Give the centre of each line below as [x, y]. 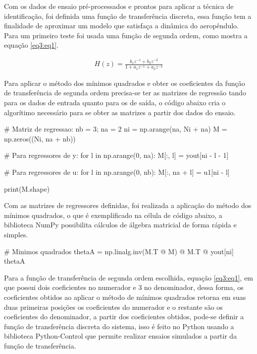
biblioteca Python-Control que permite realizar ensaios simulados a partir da [121, 336]
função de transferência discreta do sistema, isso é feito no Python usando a [119, 326]
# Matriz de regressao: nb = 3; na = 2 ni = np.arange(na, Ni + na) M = [116, 129]
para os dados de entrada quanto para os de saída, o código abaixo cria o [115, 102]
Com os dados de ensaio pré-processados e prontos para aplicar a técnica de [119, 6]
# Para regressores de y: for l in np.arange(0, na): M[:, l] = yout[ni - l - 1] [116, 155]
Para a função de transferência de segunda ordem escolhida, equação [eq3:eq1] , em [129, 277]
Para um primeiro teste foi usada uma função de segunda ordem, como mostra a [126, 35]
